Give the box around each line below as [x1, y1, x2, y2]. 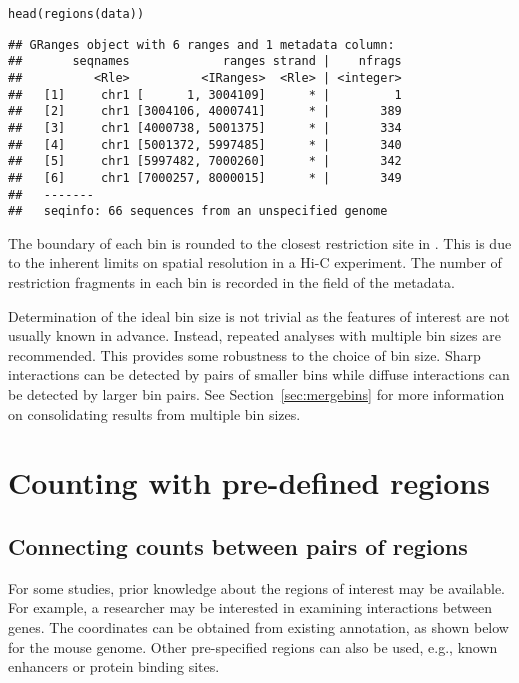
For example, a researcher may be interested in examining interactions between [8, 597, 493, 618]
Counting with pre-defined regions [8, 462, 490, 503]
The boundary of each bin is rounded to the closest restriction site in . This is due [8, 232, 512, 253]
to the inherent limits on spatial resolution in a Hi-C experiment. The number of [8, 252, 502, 273]
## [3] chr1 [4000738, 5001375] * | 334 [8, 120, 402, 135]
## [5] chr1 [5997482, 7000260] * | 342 [8, 154, 402, 169]
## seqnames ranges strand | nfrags [8, 54, 402, 69]
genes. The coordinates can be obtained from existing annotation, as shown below [8, 616, 509, 637]
